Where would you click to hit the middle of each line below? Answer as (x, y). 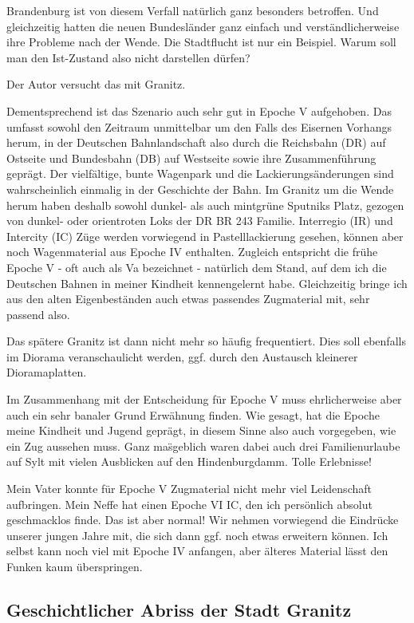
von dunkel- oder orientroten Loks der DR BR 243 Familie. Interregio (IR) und (200, 221)
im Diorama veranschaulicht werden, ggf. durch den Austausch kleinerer (182, 356)
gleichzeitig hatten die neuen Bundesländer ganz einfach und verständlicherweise (203, 26)
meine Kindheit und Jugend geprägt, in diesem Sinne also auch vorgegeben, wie (201, 430)
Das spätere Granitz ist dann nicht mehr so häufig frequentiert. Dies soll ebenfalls (206, 341)
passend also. (38, 314)
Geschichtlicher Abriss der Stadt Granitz (179, 609)
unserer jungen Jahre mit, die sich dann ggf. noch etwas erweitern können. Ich (197, 535)
